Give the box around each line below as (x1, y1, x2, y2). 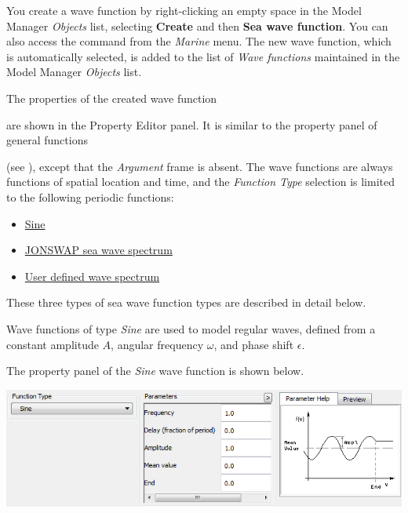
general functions (6, 132, 88, 148)
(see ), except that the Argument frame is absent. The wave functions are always (6, 158, 393, 174)
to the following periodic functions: (6, 188, 174, 205)
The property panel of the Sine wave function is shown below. (6, 362, 304, 379)
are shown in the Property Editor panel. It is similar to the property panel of (6, 116, 377, 133)
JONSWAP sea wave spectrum (24, 242, 173, 258)
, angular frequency (111, 336, 204, 352)
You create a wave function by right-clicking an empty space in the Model (6, 2, 362, 18)
